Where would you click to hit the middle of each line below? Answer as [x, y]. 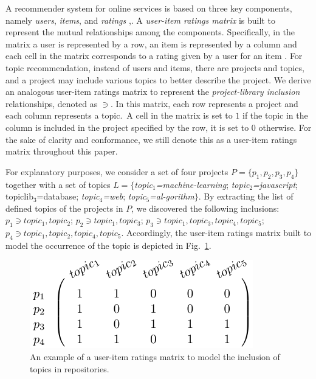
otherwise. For [285, 127]
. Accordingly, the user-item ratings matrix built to [216, 233]
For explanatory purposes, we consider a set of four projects [117, 171]
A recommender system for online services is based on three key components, [149, 8]
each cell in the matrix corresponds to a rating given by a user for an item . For [154, 56]
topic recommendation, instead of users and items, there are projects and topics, [155, 67]
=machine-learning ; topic [203, 184]
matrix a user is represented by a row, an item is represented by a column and [151, 43]
